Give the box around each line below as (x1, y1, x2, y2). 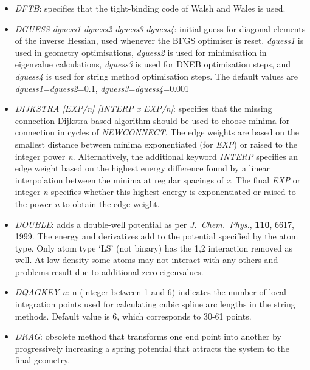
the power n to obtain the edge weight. (15, 197, 160, 210)
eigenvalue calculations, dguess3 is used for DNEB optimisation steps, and (15, 58, 291, 70)
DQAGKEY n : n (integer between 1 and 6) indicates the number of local (15, 286, 286, 298)
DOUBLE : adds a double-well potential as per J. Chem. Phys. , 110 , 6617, (15, 218, 294, 230)
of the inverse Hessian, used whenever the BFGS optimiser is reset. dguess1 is (15, 34, 304, 47)
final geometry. (15, 354, 71, 366)
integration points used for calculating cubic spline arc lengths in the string (15, 298, 295, 310)
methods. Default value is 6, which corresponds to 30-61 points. (15, 309, 252, 322)
